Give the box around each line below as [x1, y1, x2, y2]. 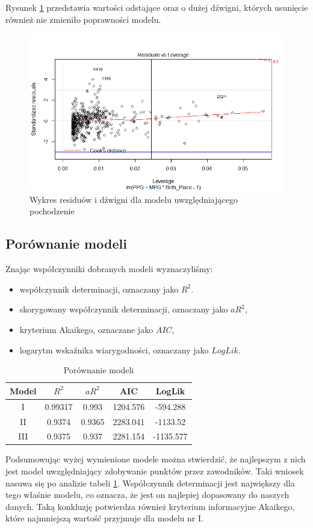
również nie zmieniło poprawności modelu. [5, 13, 161, 25]
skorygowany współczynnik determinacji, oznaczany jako [19, 303, 228, 315]
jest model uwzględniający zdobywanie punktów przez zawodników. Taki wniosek [5, 465, 304, 477]
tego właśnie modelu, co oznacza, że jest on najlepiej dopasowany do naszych [5, 488, 290, 501]
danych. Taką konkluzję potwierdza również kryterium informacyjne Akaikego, [5, 500, 295, 512]
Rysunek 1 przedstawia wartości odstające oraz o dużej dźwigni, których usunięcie [5, 1, 308, 13]
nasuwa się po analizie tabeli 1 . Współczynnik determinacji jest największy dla [5, 476, 295, 489]
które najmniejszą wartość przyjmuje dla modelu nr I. [5, 512, 203, 524]
